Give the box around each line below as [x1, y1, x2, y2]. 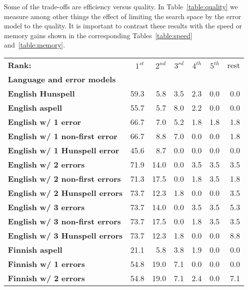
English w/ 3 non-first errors [8, 215, 121, 227]
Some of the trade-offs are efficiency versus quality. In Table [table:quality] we [4, 1, 238, 11]
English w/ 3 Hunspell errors [8, 229, 123, 241]
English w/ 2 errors [8, 158, 85, 170]
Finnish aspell [8, 243, 63, 255]
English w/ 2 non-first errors [8, 172, 121, 184]
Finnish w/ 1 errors [8, 258, 85, 269]
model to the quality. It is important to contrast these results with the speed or [4, 21, 242, 31]
